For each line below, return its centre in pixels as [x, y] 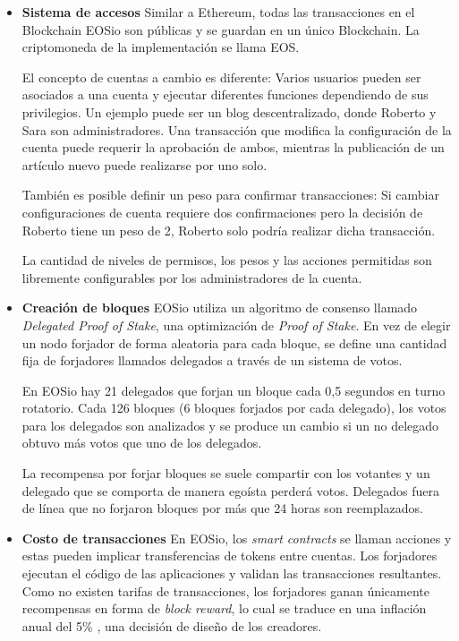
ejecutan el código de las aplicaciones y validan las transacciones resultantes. [232, 573]
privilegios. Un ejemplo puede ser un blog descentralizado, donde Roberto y [229, 111]
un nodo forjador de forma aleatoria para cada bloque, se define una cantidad [234, 342]
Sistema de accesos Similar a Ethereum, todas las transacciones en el [218, 12]
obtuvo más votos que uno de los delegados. [142, 443]
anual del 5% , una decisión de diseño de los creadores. [172, 625]
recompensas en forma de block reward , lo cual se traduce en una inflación [224, 608]
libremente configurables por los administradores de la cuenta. [192, 277]
